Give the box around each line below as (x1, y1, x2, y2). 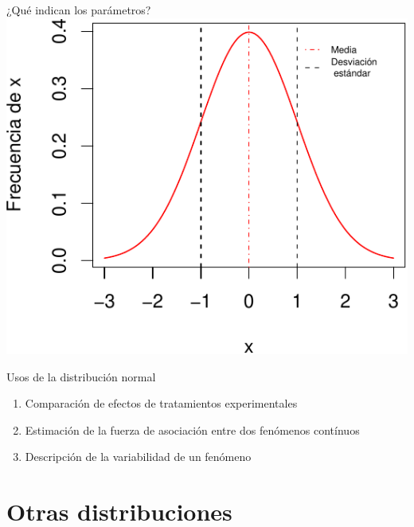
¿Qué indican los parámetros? (6, 2, 151, 18)
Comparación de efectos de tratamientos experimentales (25, 395, 298, 412)
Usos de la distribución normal (6, 368, 156, 385)
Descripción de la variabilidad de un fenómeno (25, 448, 252, 465)
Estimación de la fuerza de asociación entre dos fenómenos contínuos (25, 421, 360, 438)
